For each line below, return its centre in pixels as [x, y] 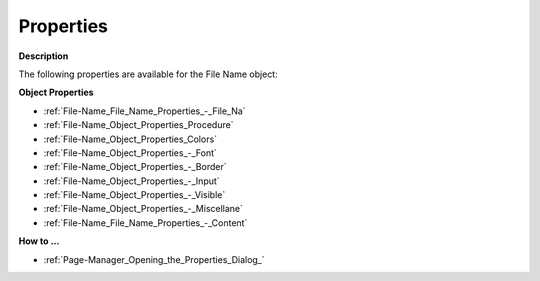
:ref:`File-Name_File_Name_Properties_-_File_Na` [144, 111]
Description [43, 56]
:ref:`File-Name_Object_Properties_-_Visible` [134, 195]
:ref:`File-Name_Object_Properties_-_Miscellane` [143, 209]
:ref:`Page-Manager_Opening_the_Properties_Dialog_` [154, 259]
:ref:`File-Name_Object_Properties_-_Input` [131, 181]
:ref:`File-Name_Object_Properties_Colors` [130, 139]
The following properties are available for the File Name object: [148, 74]
